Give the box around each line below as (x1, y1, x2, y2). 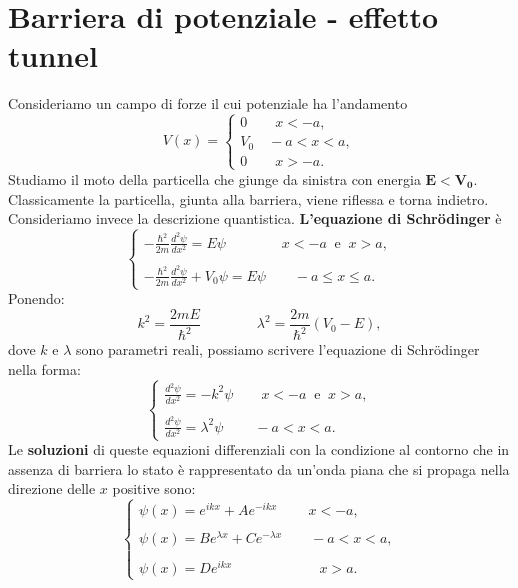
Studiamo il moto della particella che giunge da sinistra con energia (8, 168, 421, 189)
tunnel (8, 35, 98, 76)
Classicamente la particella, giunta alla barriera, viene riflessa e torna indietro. (8, 188, 489, 209)
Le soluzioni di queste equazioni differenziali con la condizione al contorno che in (8, 439, 510, 460)
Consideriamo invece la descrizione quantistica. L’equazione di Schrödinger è (8, 208, 502, 229)
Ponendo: (8, 288, 65, 309)
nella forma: (8, 358, 81, 379)
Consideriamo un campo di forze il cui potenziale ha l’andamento (8, 93, 408, 114)
